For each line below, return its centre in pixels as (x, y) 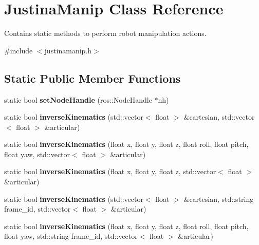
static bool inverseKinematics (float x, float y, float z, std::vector (110, 171)
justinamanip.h (68, 50)
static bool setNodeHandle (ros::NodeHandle (78, 99)
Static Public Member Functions (92, 78)
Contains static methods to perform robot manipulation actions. (105, 33)
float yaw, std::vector (37, 154)
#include (18, 50)
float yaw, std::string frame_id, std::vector (71, 236)
